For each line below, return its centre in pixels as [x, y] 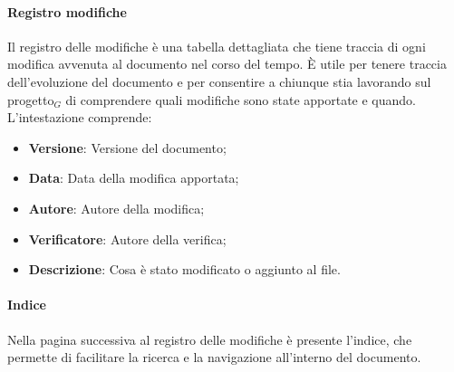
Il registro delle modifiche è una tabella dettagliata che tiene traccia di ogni [217, 46]
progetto [31, 99]
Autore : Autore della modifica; [116, 208]
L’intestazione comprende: [80, 117]
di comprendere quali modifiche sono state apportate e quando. [241, 99]
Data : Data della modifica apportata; [134, 178]
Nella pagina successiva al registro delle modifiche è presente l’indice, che [210, 339]
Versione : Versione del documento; [127, 147]
